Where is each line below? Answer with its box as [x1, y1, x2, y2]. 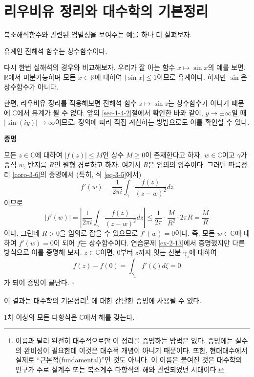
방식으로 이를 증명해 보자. [4, 247, 82, 257]
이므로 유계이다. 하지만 [157, 71, 227, 82]
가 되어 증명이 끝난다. [4, 277, 69, 287]
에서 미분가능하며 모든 [8, 71, 76, 82]
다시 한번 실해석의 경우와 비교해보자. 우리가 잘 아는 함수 [4, 62, 175, 72]
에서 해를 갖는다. [84, 311, 135, 322]
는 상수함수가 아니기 [168, 98, 230, 108]
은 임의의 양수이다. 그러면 [148, 159, 226, 170]
